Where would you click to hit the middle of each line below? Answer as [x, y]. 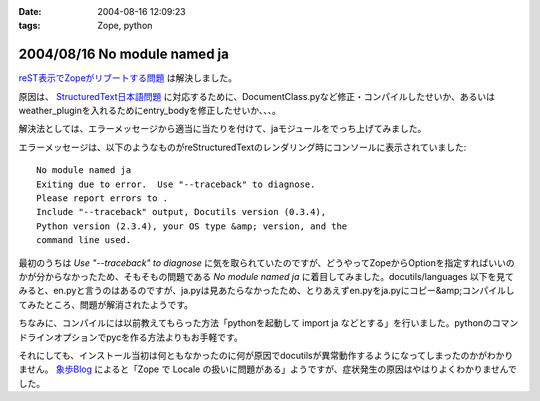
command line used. [84, 240]
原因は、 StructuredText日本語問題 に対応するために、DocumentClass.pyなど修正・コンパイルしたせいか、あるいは [256, 96]
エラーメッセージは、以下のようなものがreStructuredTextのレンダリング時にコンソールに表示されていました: [242, 147]
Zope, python [125, 26]
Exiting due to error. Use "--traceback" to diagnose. [176, 184]
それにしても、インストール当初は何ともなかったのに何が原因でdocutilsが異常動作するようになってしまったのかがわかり [266, 355]
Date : [30, 11]
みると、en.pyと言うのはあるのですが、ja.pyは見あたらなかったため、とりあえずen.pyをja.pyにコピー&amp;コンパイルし [266, 291]
